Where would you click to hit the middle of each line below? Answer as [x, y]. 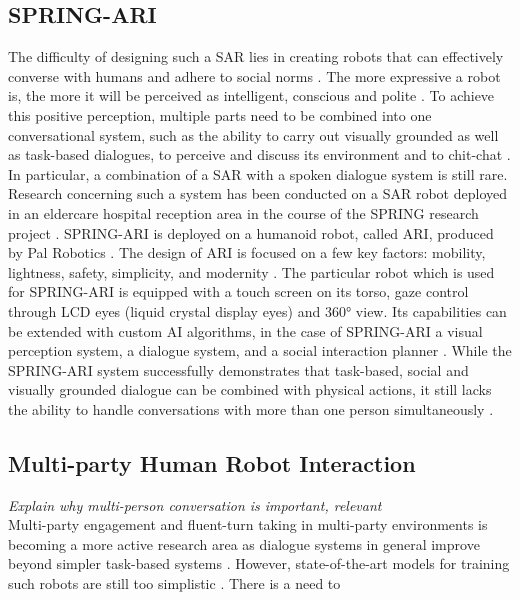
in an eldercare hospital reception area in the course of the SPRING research [243, 212]
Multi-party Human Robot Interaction [212, 462]
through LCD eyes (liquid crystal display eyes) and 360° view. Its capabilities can [257, 310]
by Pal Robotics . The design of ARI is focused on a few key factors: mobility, [247, 252]
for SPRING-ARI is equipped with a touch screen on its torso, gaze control [238, 291]
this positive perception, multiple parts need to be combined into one [220, 114]
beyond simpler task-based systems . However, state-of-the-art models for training [259, 563]
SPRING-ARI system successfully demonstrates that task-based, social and [238, 369]
